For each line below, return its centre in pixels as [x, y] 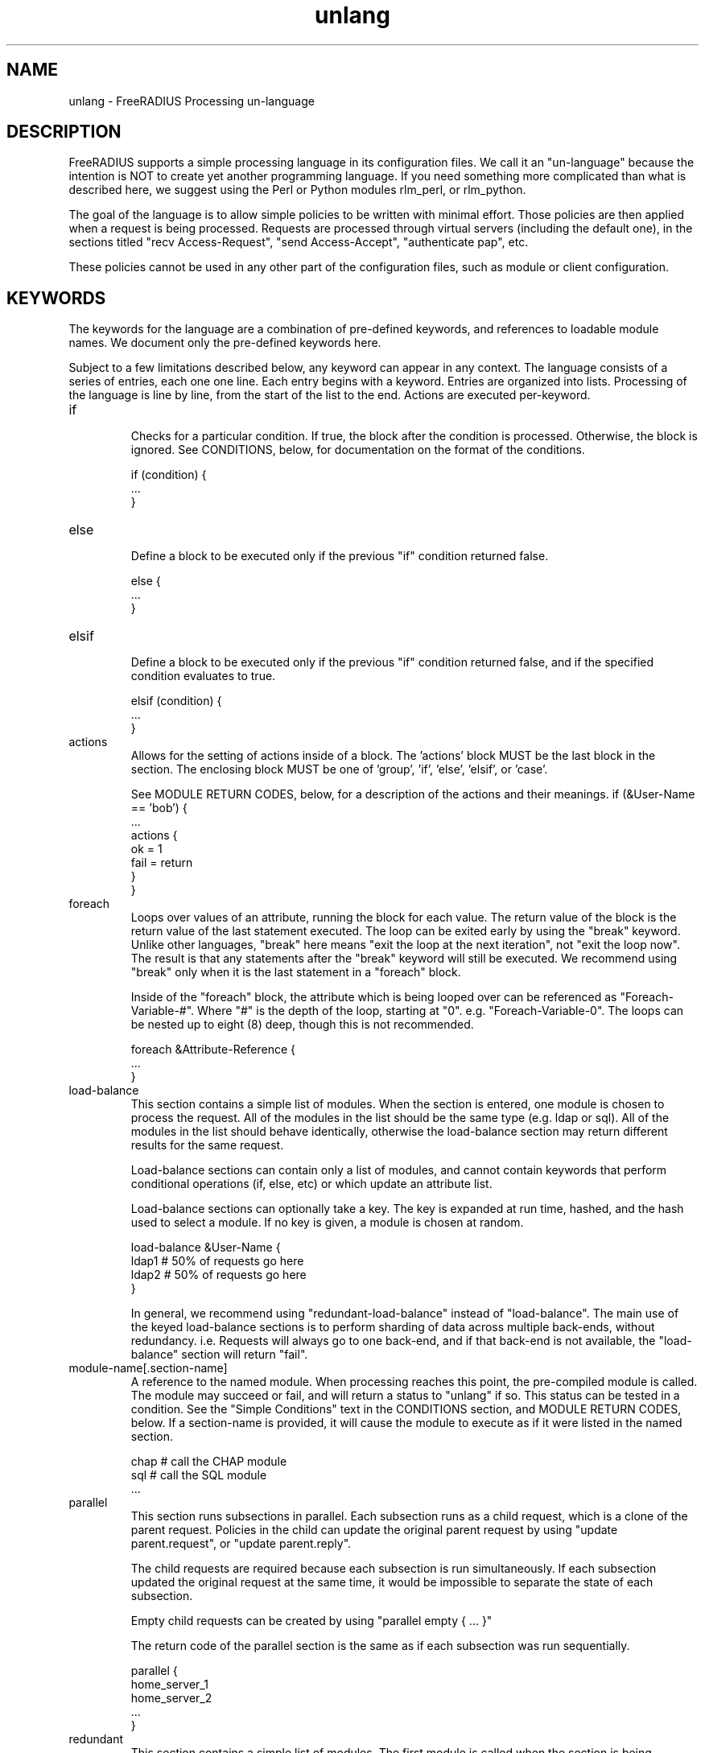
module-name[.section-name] [148, 1368]
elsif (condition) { [176, 701]
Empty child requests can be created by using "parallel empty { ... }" [311, 1621]
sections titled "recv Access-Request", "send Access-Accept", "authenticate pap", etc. [299, 242]
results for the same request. [207, 1145]
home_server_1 [169, 1685]
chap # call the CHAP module [209, 1462]
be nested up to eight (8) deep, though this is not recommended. [302, 1025]
